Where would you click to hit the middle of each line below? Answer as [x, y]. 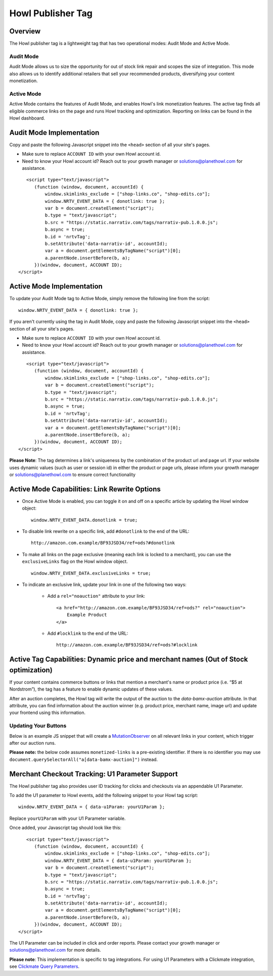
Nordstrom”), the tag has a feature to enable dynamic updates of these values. [91, 689]
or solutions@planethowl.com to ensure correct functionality [73, 475]
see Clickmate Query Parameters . [44, 966]
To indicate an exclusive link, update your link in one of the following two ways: [104, 584]
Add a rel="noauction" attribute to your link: [96, 596]
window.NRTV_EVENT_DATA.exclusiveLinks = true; [91, 573]
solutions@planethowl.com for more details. [55, 950]
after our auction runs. [33, 743]
